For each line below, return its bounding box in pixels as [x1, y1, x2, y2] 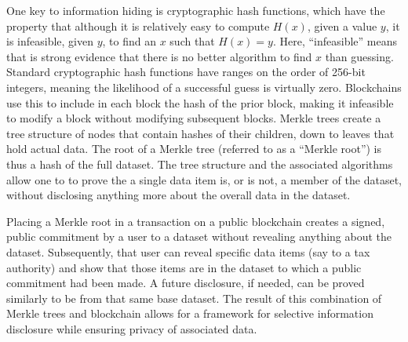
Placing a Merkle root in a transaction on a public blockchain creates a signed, [6, 213, 385, 229]
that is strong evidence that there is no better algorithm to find [6, 48, 312, 64]
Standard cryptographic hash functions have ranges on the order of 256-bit [6, 64, 366, 80]
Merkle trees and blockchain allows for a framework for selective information [6, 305, 373, 322]
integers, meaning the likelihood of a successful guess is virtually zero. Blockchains [6, 78, 402, 95]
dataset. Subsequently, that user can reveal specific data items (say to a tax [6, 243, 370, 260]
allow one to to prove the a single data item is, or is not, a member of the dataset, [6, 171, 402, 187]
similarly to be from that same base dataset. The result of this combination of [6, 289, 382, 306]
